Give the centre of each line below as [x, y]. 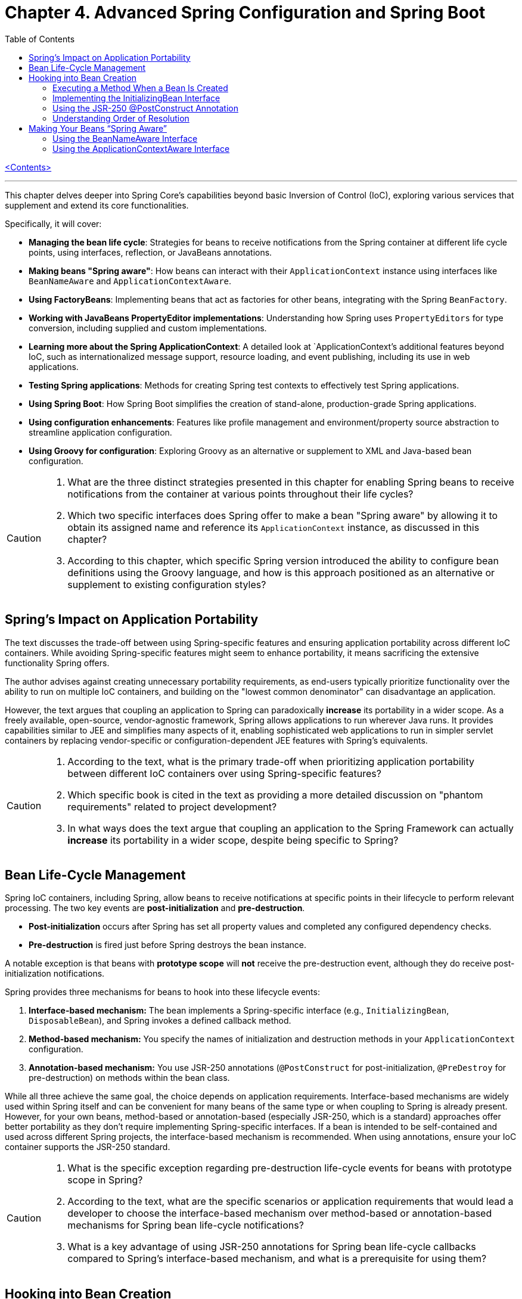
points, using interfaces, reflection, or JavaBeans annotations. [150, 252]
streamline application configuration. [100, 432]
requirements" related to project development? [172, 807]
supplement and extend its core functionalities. [97, 205]
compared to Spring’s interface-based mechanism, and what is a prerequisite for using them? [277, 1259]
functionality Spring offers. [57, 663]
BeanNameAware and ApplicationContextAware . [130, 281]
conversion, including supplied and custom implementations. [148, 328]
